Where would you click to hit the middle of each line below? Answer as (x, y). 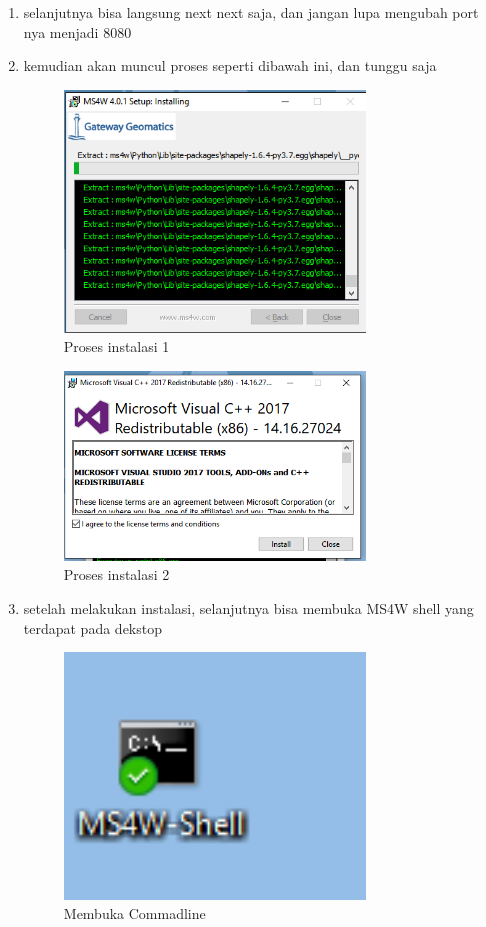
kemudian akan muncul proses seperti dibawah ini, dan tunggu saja (230, 65)
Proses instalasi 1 (116, 346)
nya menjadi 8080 (77, 31)
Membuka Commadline (134, 913)
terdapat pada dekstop (92, 627)
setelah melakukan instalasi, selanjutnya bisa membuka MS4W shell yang (248, 608)
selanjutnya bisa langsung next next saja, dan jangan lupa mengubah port (251, 12)
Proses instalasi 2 (116, 574)
